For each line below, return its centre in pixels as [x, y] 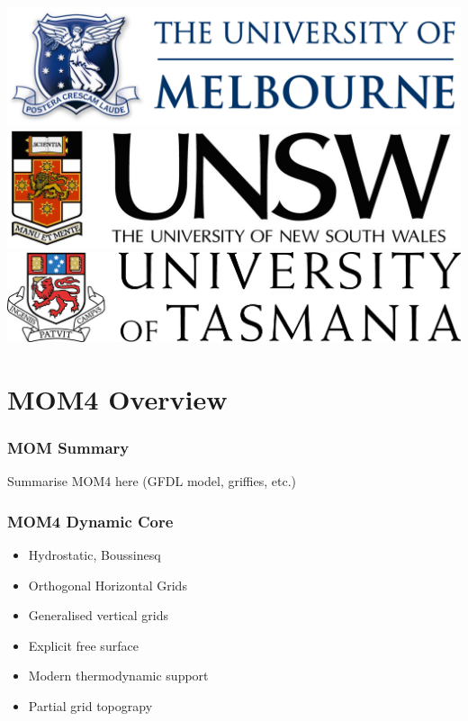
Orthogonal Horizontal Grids [108, 585]
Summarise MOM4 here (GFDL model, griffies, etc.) [152, 481]
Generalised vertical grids [98, 615]
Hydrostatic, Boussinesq [94, 555]
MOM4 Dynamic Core [90, 521]
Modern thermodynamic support [118, 676]
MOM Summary [68, 447]
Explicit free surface [83, 645]
